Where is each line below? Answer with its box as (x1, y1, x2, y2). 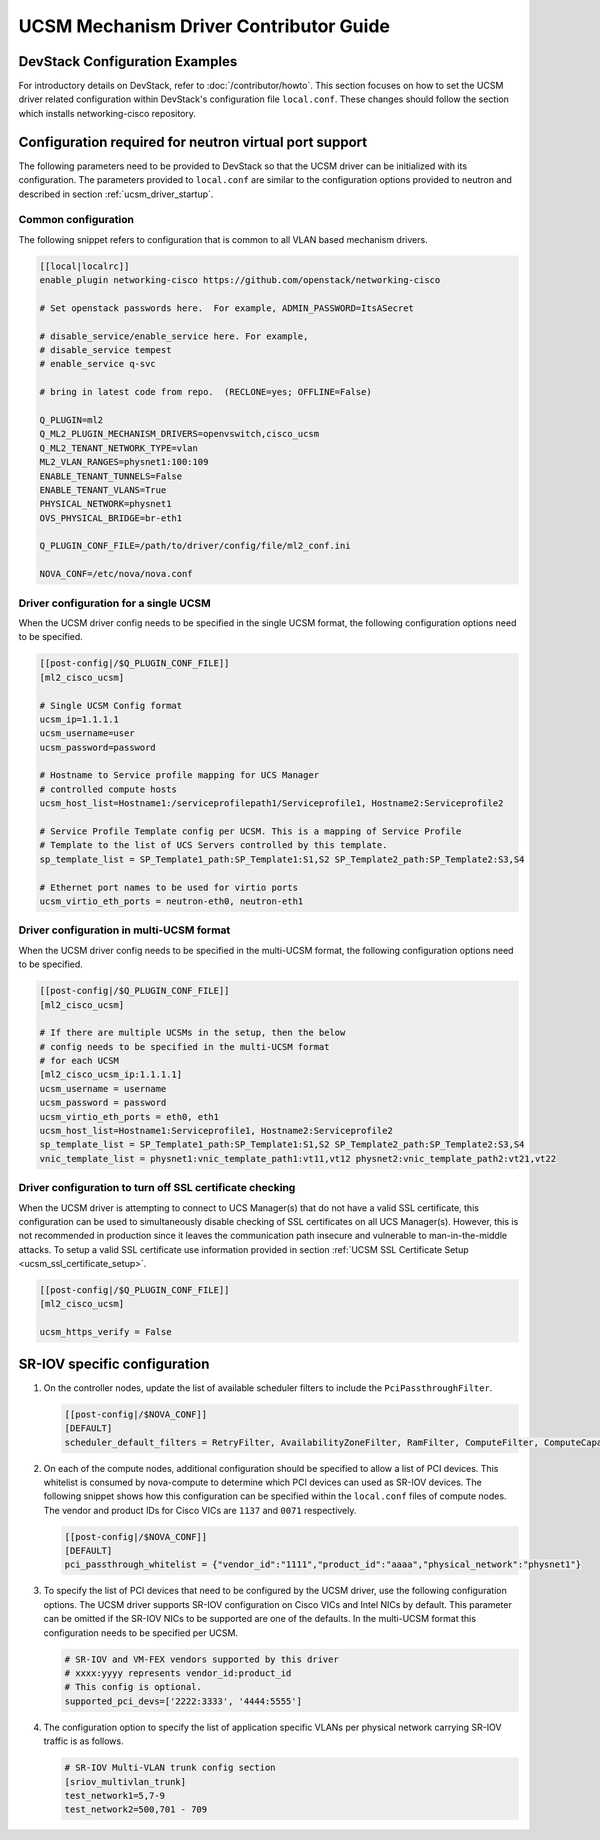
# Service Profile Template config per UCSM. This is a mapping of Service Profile (39, 826, 462, 837)
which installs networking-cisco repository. (18, 107, 197, 119)
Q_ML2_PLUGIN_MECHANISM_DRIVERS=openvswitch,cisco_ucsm (39, 428, 320, 440)
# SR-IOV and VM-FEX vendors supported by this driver (64, 1653, 339, 1665)
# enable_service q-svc (39, 358, 157, 370)
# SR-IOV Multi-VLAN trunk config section (64, 1762, 276, 1774)
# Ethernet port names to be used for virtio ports (39, 881, 299, 893)
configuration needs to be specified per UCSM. (43, 1626, 239, 1639)
